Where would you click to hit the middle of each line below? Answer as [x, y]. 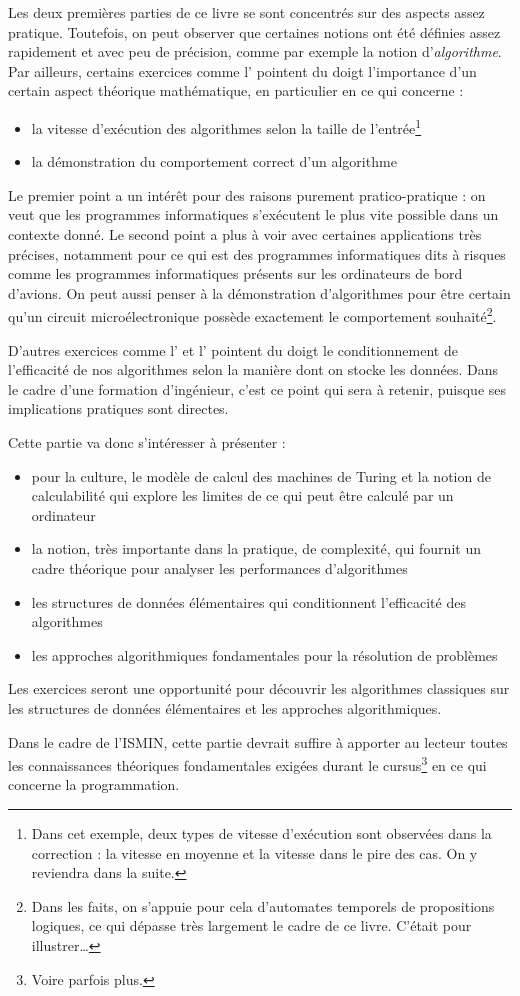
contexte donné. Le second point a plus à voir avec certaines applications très [245, 234]
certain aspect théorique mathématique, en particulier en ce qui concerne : [236, 90]
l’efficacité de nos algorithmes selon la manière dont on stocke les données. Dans [253, 369]
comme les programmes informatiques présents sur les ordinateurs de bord [235, 273]
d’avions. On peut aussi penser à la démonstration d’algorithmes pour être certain [259, 292]
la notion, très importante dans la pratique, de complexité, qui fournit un [256, 548]
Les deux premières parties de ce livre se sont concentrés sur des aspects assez [246, 12]
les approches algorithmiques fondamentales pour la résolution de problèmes [264, 654]
